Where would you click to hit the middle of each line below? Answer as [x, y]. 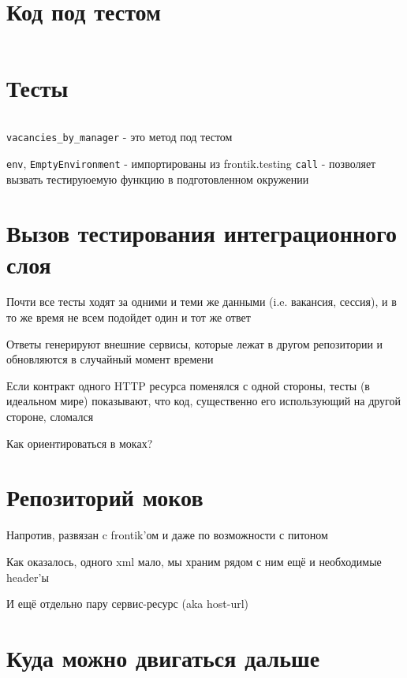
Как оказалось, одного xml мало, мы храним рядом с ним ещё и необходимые [194, 561]
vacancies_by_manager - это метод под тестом [119, 137]
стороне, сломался [50, 417]
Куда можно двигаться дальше [163, 657]
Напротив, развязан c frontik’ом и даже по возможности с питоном [167, 535]
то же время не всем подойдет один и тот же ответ [129, 317]
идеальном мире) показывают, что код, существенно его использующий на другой [204, 401]
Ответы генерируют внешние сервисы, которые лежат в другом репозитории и [195, 343]
